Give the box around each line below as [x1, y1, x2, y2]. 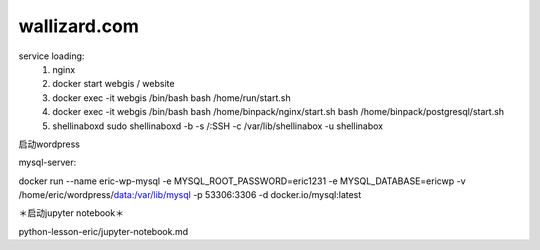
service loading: [18, 50, 85, 62]
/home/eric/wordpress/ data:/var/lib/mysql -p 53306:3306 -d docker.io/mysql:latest [18, 189, 362, 201]
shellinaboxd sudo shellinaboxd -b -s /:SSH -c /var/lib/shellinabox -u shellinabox [52, 120, 384, 132]
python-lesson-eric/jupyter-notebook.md [18, 225, 189, 237]
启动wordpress [18, 138, 80, 150]
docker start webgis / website [52, 78, 175, 90]
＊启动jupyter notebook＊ [18, 207, 125, 219]
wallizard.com [18, 15, 139, 37]
